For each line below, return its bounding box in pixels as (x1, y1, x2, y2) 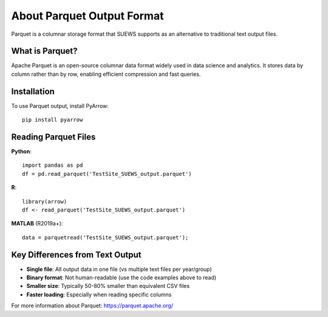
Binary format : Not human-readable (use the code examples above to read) (26, 274, 217, 281)
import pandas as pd (22, 162, 83, 169)
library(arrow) (22, 198, 67, 205)
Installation (11, 86, 55, 96)
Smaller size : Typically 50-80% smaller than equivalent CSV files (26, 282, 190, 290)
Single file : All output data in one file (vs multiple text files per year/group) (26, 265, 212, 273)
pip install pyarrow (22, 116, 83, 124)
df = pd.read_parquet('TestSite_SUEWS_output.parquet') (22, 170, 192, 177)
